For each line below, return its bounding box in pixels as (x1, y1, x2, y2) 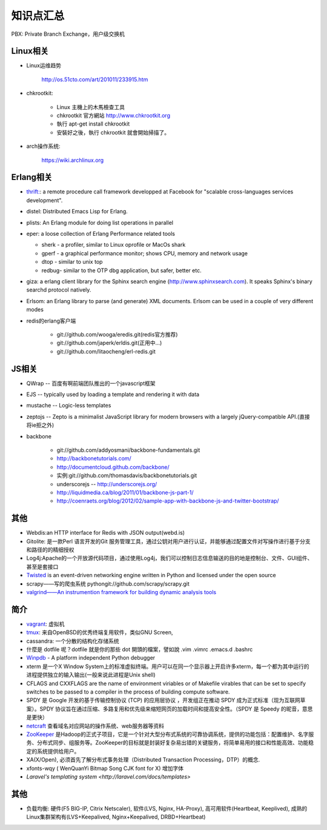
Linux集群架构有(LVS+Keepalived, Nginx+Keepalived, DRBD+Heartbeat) (26, 813, 206, 821)
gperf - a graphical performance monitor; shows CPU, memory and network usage (41, 249, 248, 257)
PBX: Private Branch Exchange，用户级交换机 (11, 30, 125, 38)
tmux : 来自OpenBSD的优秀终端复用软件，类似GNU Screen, (26, 629, 173, 636)
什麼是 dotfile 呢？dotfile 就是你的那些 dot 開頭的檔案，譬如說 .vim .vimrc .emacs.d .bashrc (26, 646, 253, 653)
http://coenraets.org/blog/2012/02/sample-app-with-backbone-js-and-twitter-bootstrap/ (56, 497, 279, 504)
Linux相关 (11, 46, 48, 56)
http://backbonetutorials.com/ (56, 455, 131, 462)
